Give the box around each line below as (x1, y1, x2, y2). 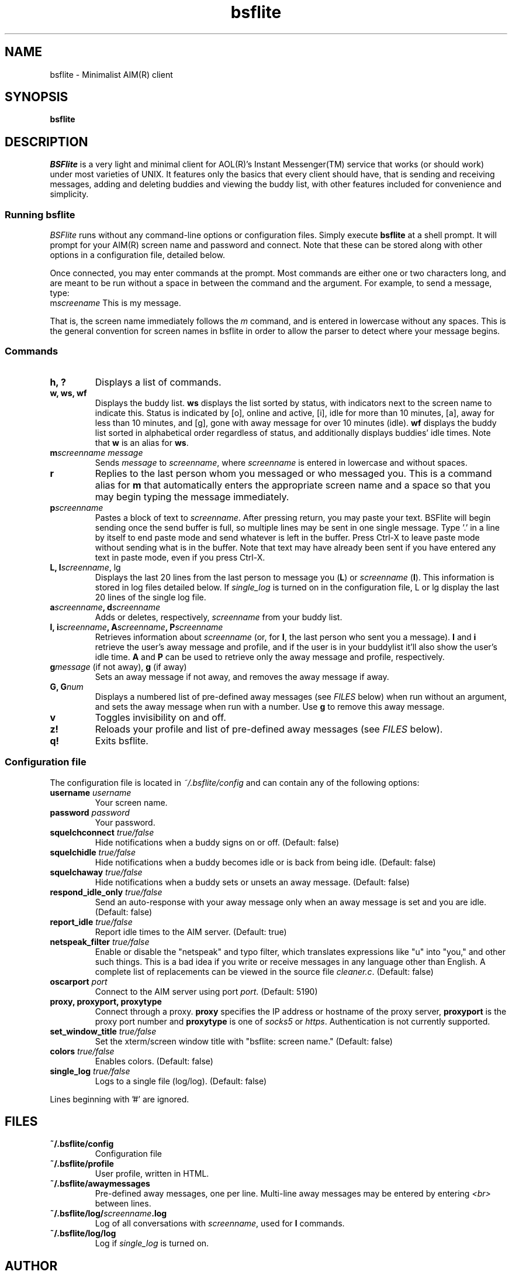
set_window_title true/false (50, 1026, 157, 1036)
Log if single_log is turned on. (95, 1238, 209, 1249)
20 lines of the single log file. (95, 592, 206, 602)
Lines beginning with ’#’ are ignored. (50, 1094, 189, 1104)
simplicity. (50, 189, 89, 200)
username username (50, 787, 132, 798)
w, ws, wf (50, 387, 87, 398)
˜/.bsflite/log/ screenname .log (50, 1208, 167, 1219)
